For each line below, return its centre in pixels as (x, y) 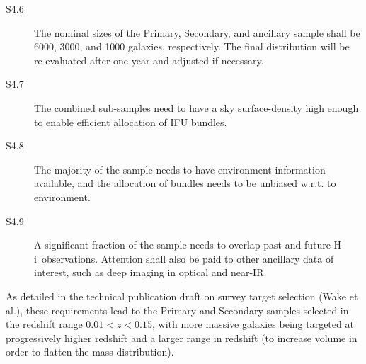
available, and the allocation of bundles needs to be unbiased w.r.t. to (185, 183)
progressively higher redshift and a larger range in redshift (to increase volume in (182, 337)
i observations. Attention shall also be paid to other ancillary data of (184, 258)
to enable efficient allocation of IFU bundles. (131, 121)
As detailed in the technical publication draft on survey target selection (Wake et (182, 296)
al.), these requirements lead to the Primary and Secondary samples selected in (177, 310)
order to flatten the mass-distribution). (90, 352)
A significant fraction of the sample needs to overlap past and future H (188, 245)
